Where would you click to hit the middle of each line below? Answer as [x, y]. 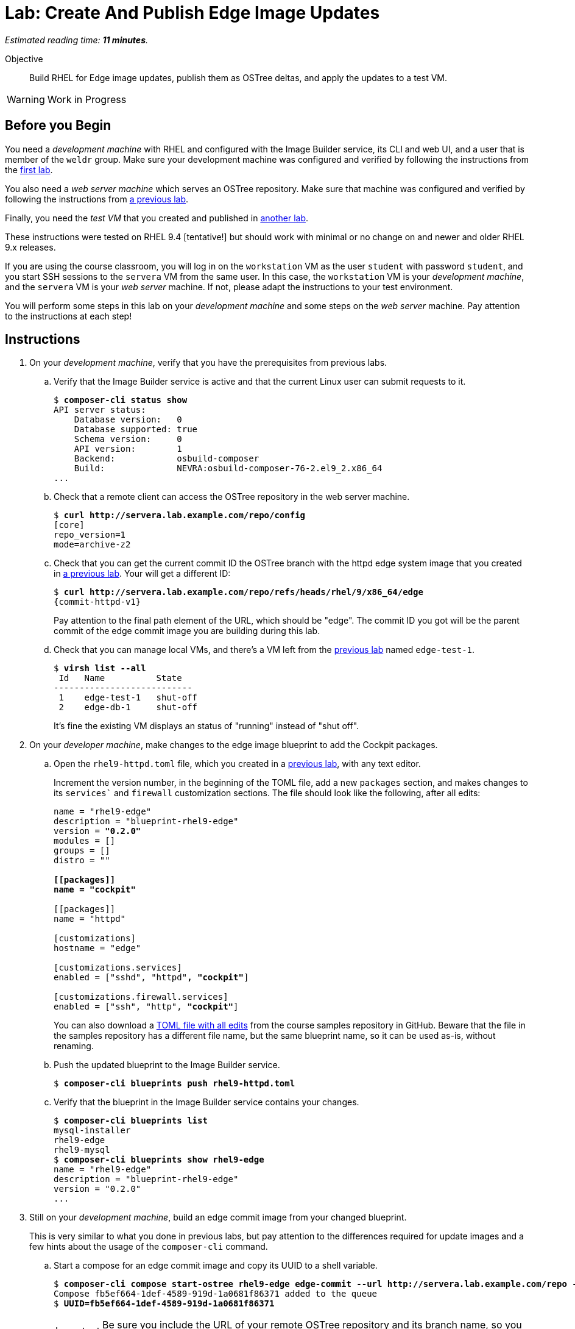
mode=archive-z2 [92, 545]
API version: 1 [128, 449]
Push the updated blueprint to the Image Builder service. [167, 1065]
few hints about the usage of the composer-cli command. [149, 1247]
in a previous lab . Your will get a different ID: [142, 574]
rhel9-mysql [82, 1150]
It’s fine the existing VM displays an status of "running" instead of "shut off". [206, 726]
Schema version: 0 [128, 439]
